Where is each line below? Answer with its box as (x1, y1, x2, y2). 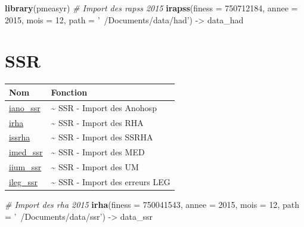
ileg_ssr (9, 175, 38, 188)
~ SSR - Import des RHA (51, 116, 144, 128)
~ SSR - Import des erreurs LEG (51, 175, 170, 188)
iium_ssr (9, 161, 42, 173)
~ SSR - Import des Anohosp (51, 101, 157, 113)
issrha (9, 131, 30, 143)
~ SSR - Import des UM (51, 161, 139, 173)
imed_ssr (9, 146, 43, 158)
